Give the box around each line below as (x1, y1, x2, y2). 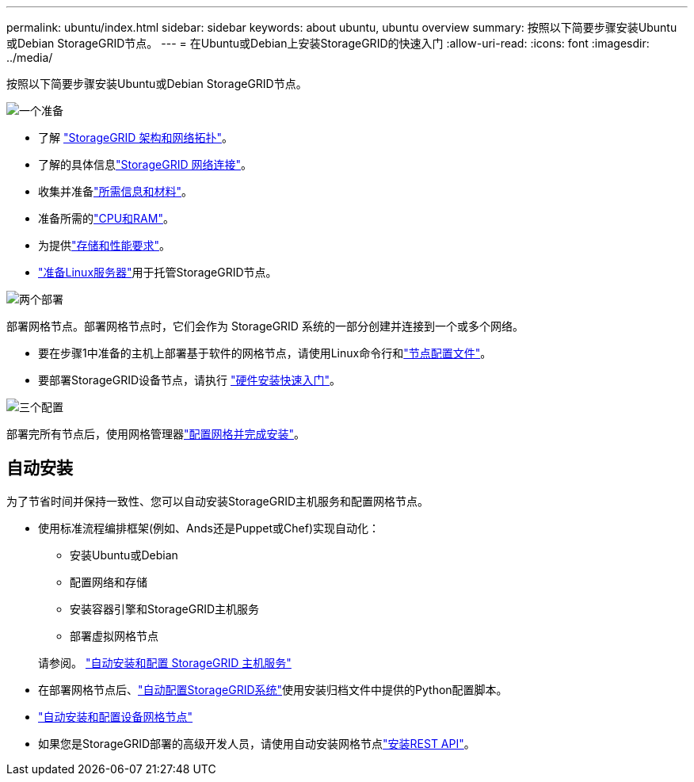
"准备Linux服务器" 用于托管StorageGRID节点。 (38, 265, 277, 279)
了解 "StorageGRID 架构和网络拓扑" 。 (38, 131, 233, 144)
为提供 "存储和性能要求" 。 (38, 238, 171, 252)
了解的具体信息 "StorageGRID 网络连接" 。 (38, 158, 252, 171)
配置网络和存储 (70, 574, 147, 589)
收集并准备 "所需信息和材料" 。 (38, 185, 193, 198)
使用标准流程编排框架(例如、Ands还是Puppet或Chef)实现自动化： (38, 521, 380, 535)
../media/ (6, 51, 53, 64)
